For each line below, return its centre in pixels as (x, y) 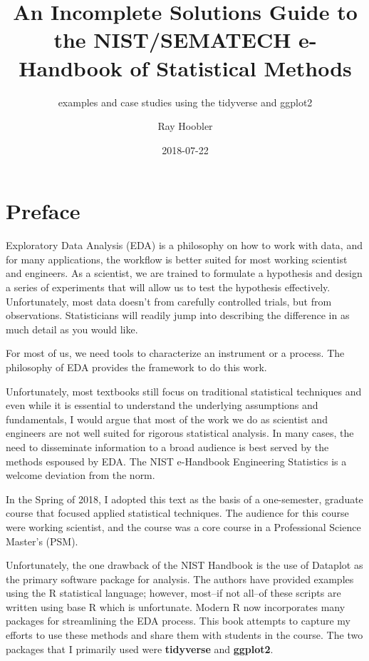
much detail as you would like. (72, 329)
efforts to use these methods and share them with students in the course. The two (184, 635)
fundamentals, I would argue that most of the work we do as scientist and (167, 419)
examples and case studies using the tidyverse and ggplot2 (185, 102)
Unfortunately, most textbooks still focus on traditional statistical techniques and (184, 391)
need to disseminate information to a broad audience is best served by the (167, 446)
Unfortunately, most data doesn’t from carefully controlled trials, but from (169, 301)
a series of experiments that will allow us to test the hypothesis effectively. (168, 287)
